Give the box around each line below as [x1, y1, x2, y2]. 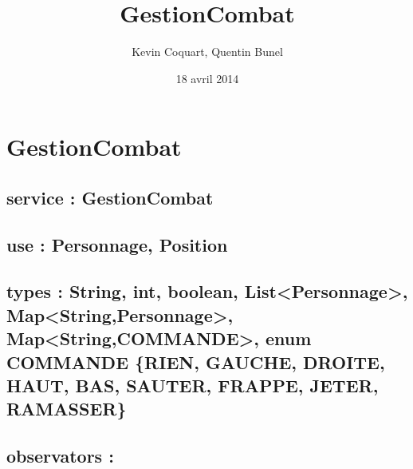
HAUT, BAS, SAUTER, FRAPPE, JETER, [6, 373, 379, 398]
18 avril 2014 [175, 70, 239, 86]
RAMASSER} [6, 396, 127, 421]
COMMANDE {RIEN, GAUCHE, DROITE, [6, 349, 385, 374]
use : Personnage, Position [6, 232, 228, 256]
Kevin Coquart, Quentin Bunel [132, 43, 283, 60]
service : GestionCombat [6, 185, 214, 209]
